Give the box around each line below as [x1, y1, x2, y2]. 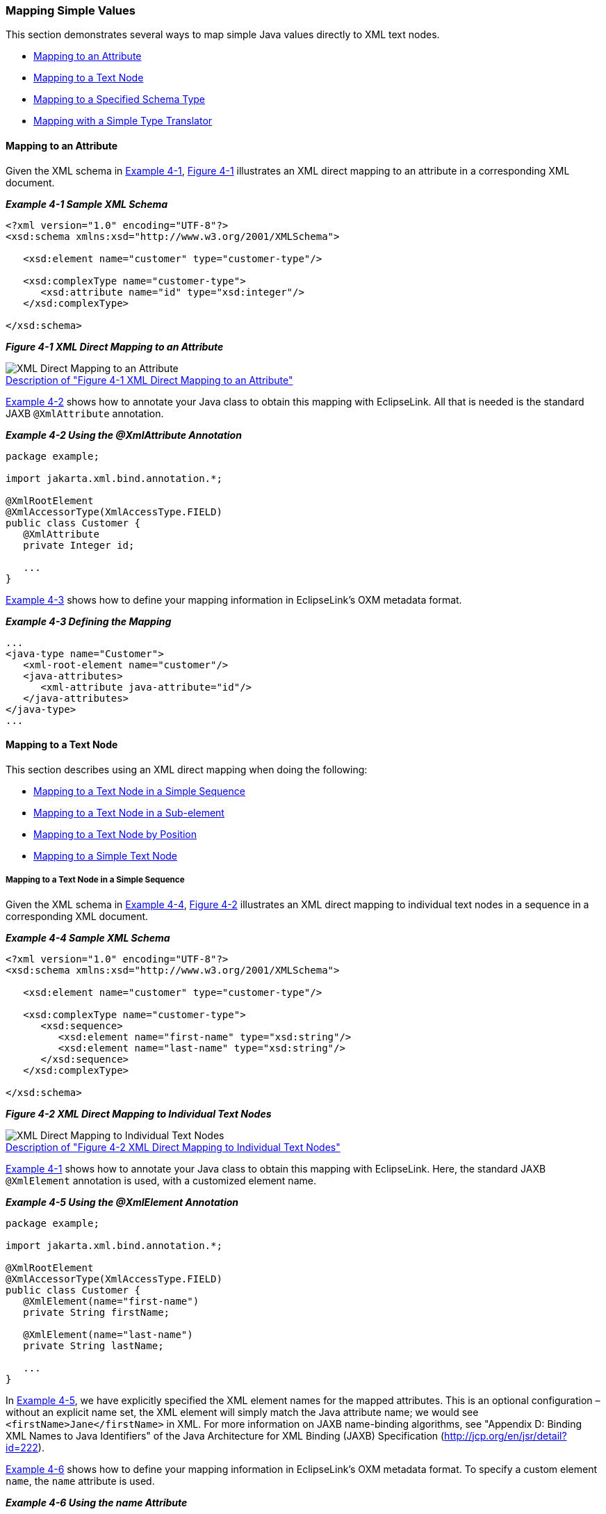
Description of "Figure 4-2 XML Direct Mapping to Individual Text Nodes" [6, 1141, 341, 1153]
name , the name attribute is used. [6, 1474, 155, 1487]
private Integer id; [23, 539, 135, 551]
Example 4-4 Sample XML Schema [6, 931, 170, 944]
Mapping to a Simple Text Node [33, 849, 178, 862]
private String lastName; [23, 1339, 164, 1351]
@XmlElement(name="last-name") [23, 1328, 193, 1340]
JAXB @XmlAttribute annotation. [6, 407, 164, 419]
